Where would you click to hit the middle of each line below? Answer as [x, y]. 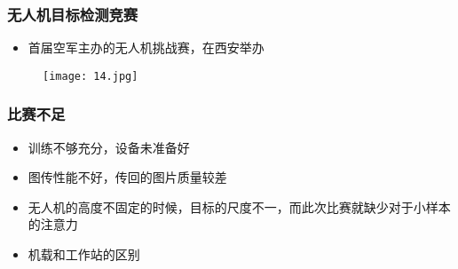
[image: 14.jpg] [91, 76]
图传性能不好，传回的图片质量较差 [127, 177]
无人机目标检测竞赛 [73, 14]
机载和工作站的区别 [84, 254]
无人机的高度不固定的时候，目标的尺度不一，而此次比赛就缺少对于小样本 [239, 206]
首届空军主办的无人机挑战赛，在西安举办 [146, 47]
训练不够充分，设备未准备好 [109, 147]
